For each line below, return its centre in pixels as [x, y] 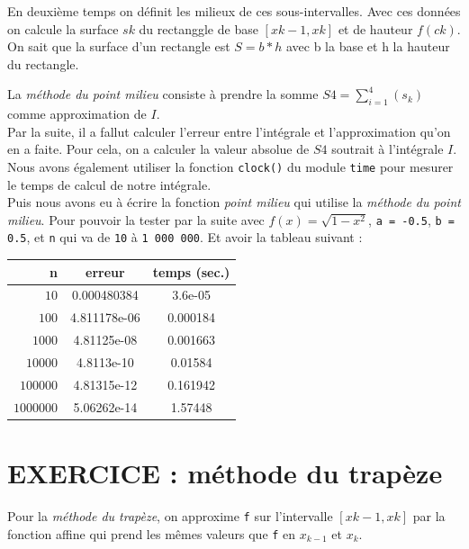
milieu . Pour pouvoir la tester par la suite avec [136, 219]
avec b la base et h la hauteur [368, 46]
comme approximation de [77, 114]
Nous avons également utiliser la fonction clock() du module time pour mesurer [230, 166]
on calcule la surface [63, 28]
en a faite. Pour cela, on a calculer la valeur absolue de [158, 149]
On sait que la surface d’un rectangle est [119, 46]
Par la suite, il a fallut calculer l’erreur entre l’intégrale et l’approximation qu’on [229, 131]
